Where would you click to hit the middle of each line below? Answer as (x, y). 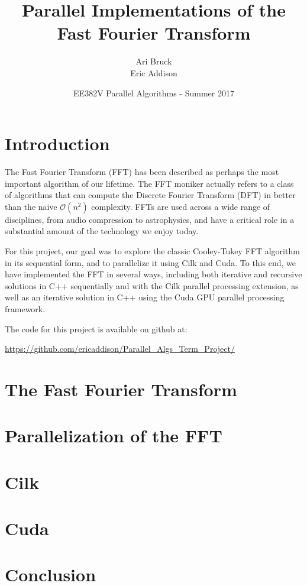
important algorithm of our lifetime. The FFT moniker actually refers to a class (149, 183)
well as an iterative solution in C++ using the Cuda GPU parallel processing (145, 297)
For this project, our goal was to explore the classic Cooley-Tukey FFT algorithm (152, 251)
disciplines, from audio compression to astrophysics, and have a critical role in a (150, 219)
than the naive (31, 206)
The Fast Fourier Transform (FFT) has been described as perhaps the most (142, 172)
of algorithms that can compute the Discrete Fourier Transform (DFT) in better (150, 195)
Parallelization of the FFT (114, 436)
